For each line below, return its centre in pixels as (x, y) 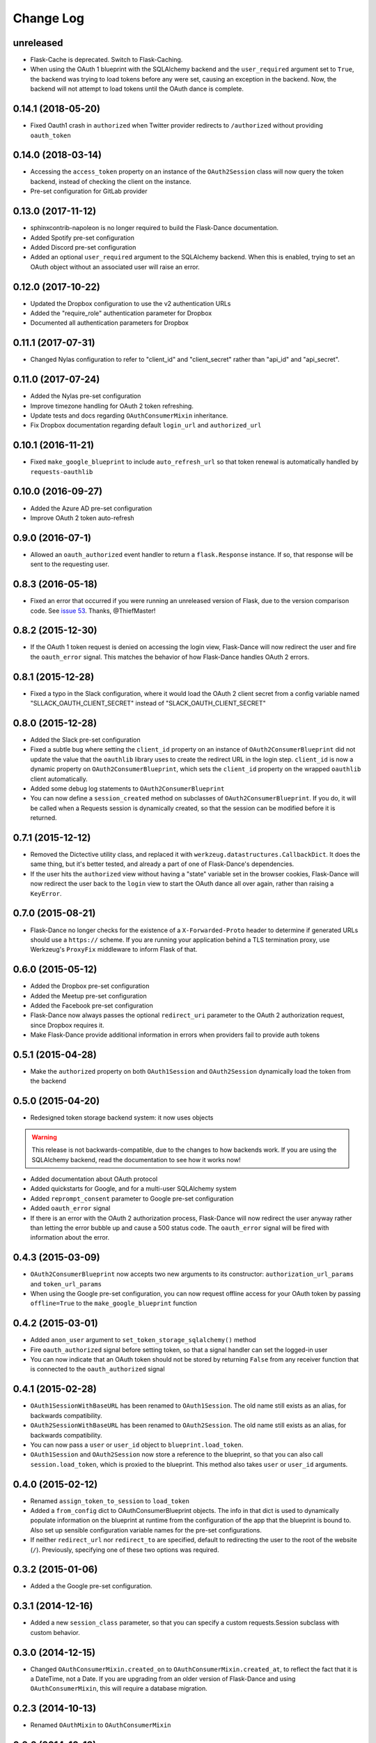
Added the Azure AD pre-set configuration (91, 508)
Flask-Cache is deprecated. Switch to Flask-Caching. (107, 60)
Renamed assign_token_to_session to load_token (110, 1501)
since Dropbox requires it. (67, 1025)
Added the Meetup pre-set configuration (88, 996)
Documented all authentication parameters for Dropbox (110, 323)
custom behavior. (55, 1632)
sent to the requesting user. (70, 564)
